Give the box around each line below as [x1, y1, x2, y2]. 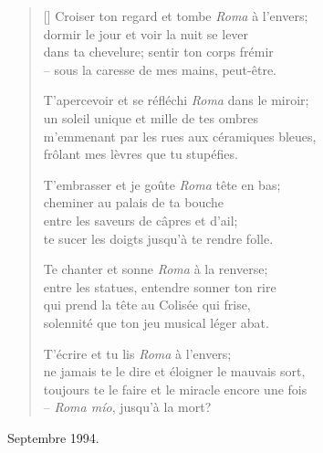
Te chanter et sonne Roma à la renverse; [43, 259, 268, 279]
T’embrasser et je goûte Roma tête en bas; [43, 174, 281, 194]
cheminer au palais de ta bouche [43, 193, 224, 212]
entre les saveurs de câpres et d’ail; [43, 210, 238, 229]
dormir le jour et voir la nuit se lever [43, 24, 249, 43]
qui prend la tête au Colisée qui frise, [43, 295, 251, 314]
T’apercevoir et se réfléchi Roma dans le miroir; [43, 90, 309, 110]
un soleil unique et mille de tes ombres [43, 108, 258, 127]
